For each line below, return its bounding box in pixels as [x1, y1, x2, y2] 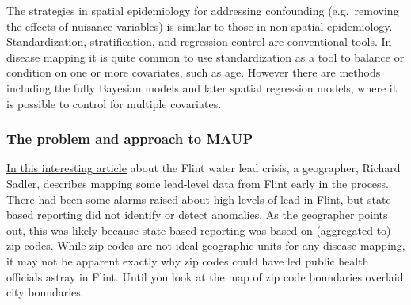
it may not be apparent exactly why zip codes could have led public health [6, 252, 369, 269]
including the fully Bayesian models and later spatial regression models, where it [6, 79, 398, 96]
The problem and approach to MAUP [6, 129, 253, 149]
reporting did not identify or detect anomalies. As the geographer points [36, 206, 388, 223]
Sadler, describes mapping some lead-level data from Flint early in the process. [6, 175, 389, 191]
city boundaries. [6, 284, 84, 300]
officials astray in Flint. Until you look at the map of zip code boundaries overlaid [6, 268, 404, 284]
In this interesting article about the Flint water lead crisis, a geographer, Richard [6, 160, 401, 176]
